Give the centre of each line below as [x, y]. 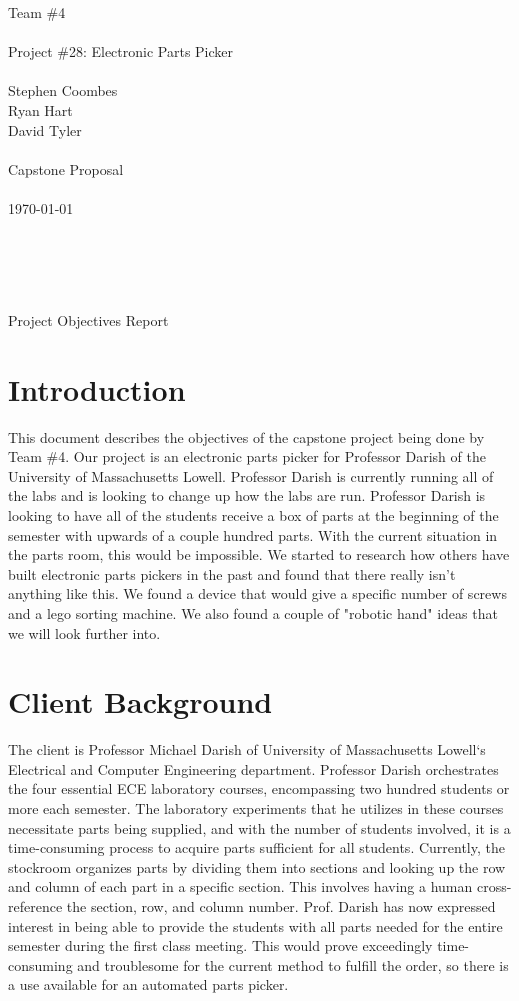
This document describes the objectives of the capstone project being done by [246, 436]
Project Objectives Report [88, 319]
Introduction [97, 388]
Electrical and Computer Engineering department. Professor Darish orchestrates [253, 768]
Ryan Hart [40, 109]
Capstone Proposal [66, 168]
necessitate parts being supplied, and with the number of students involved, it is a [259, 827]
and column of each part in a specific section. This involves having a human [240, 886]
